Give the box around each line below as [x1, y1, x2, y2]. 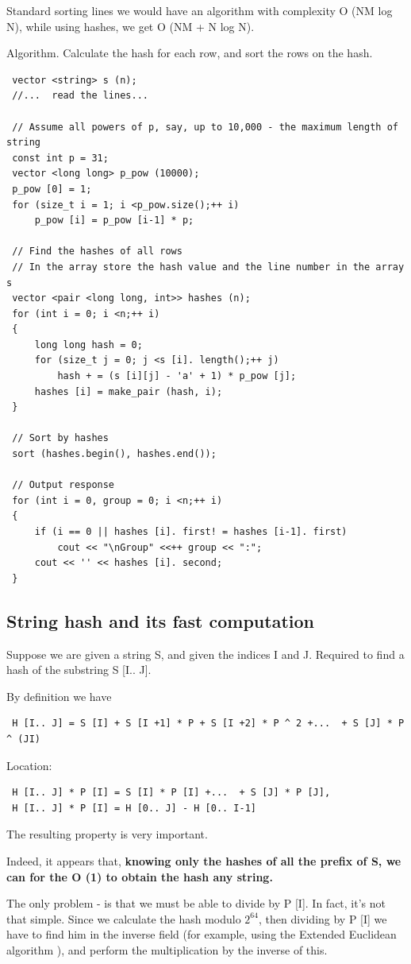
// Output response [12, 479, 115, 491]
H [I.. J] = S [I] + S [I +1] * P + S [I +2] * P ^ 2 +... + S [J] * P [12, 718, 405, 730]
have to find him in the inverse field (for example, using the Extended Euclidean [6, 926, 397, 943]
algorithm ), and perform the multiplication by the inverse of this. [6, 941, 328, 958]
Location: [6, 757, 52, 773]
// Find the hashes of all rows [12, 246, 182, 257]
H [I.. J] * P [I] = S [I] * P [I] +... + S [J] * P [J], [12, 787, 331, 799]
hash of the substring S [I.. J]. [6, 661, 152, 678]
